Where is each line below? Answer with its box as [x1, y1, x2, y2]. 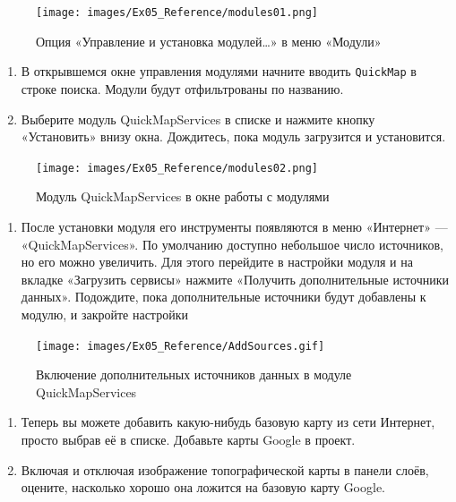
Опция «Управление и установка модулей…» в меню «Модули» [36, 31, 382, 50]
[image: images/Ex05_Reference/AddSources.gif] [36, 339, 325, 353]
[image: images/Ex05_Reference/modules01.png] [36, 6, 318, 19]
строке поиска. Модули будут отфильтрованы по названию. [21, 79, 344, 98]
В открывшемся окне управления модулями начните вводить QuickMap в [21, 62, 417, 81]
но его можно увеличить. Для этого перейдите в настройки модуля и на [21, 252, 413, 271]
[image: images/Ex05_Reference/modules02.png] [36, 161, 318, 174]
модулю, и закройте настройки [21, 304, 188, 323]
